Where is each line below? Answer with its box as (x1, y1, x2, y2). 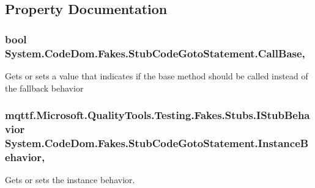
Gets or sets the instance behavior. (5, 173, 135, 186)
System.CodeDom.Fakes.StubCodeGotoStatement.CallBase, (5, 45, 305, 60)
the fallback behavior (5, 81, 84, 94)
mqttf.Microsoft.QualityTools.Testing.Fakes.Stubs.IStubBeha (5, 107, 310, 123)
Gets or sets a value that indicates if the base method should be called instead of (5, 69, 308, 82)
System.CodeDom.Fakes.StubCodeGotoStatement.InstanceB (5, 135, 309, 150)
